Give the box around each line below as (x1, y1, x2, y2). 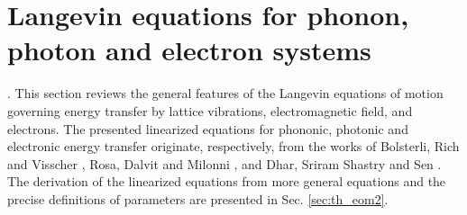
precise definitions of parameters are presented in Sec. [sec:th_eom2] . (7, 189, 389, 208)
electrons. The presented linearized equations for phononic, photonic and (7, 119, 408, 138)
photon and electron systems (7, 31, 371, 68)
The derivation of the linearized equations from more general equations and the (7, 172, 446, 191)
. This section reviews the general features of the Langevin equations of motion (7, 84, 444, 103)
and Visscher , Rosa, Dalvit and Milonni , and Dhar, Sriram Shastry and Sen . (7, 154, 442, 173)
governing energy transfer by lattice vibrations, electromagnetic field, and (7, 101, 413, 120)
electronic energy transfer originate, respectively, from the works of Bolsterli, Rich (7, 137, 460, 156)
